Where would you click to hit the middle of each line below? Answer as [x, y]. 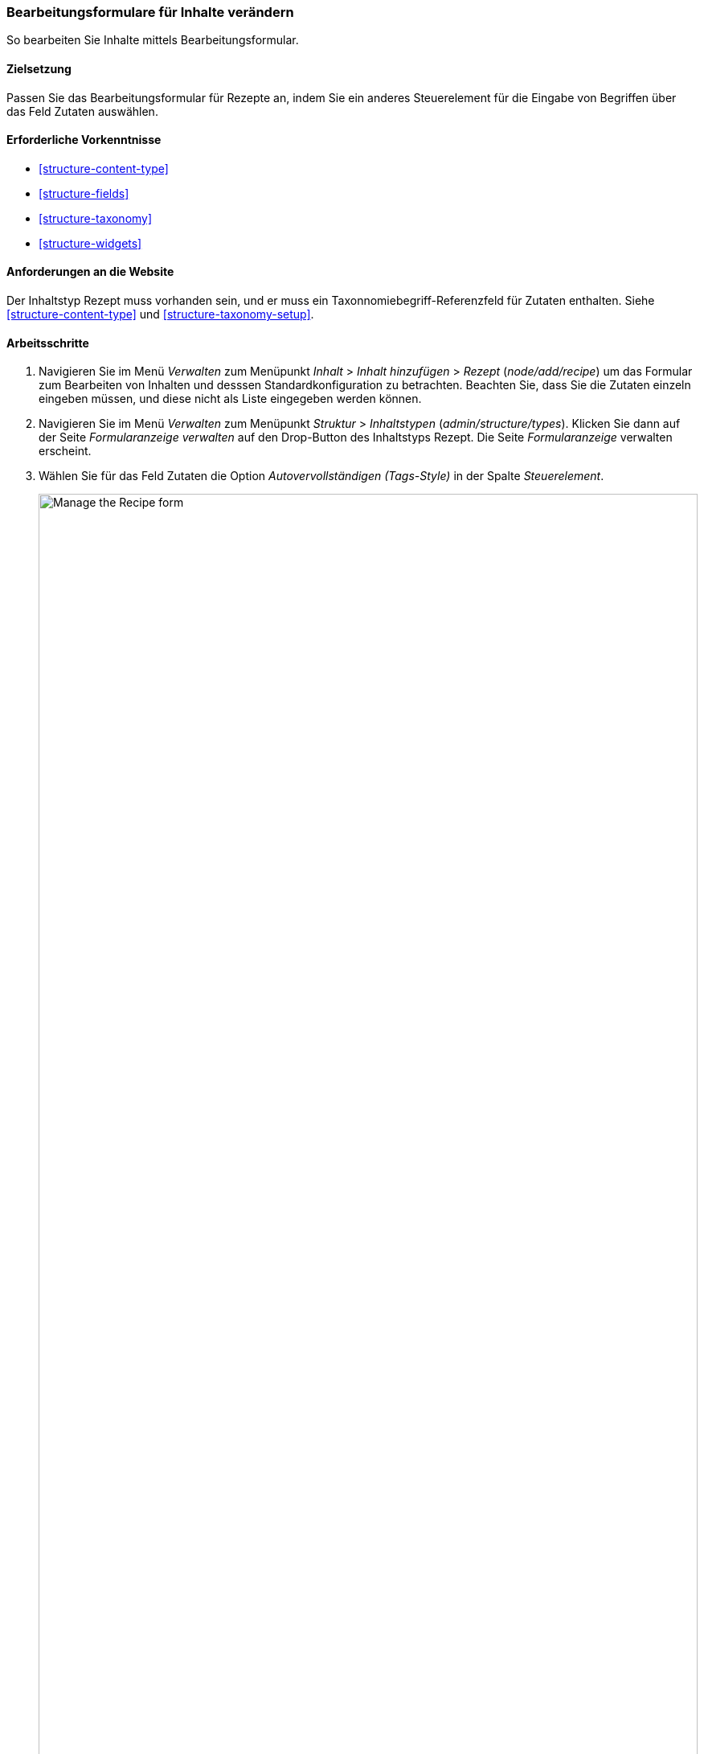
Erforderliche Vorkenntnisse [84, 140]
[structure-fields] [84, 193]
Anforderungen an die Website [90, 272]
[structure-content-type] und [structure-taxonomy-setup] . [160, 314]
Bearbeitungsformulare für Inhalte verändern [150, 12]
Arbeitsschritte [48, 343]
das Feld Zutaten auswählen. [82, 111]
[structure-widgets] [90, 243]
